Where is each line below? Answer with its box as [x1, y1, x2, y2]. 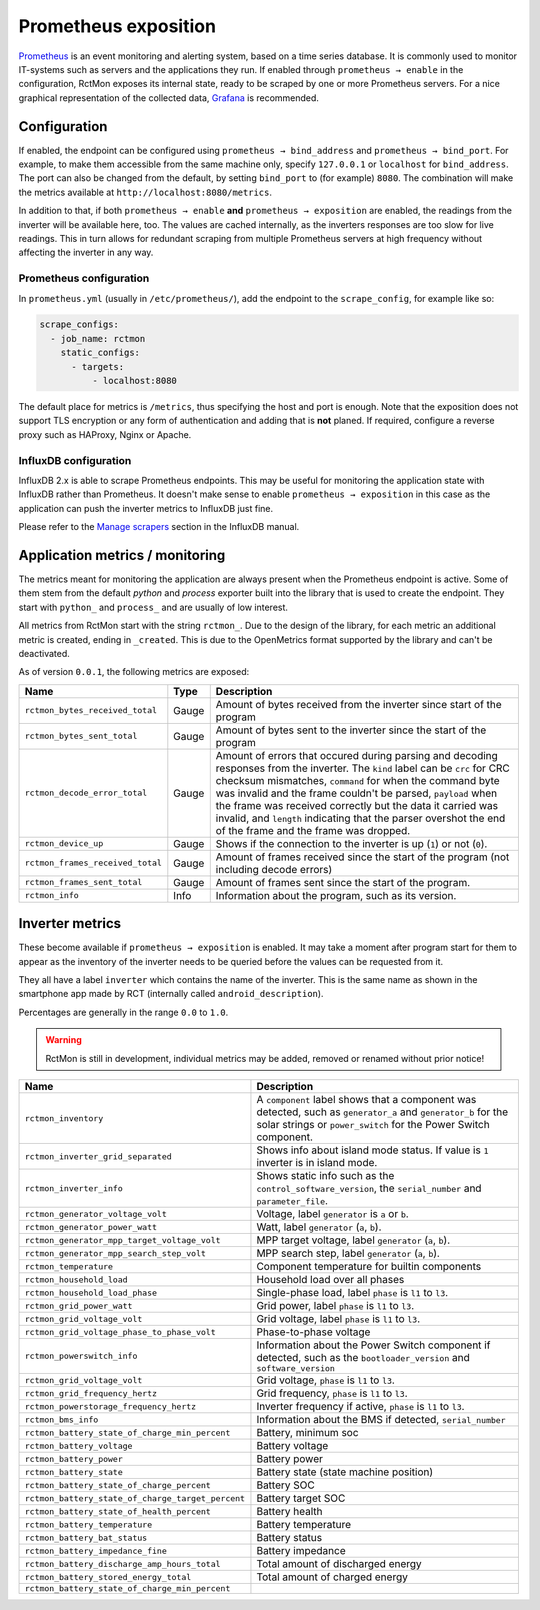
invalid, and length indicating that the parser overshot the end [215, 811, 506, 825]
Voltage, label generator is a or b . [256, 1207, 409, 1221]
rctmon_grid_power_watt [24, 1300, 133, 1311]
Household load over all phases [256, 1273, 405, 1287]
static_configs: [60, 347, 140, 359]
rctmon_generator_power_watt [24, 1221, 158, 1232]
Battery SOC [256, 1478, 315, 1492]
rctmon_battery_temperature [24, 1519, 153, 1530]
